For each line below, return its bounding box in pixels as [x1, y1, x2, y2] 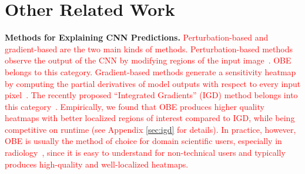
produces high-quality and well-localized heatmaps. [5, 158, 189, 170]
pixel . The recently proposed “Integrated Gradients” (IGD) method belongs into [5, 89, 298, 101]
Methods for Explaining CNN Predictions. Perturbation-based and [5, 31, 269, 43]
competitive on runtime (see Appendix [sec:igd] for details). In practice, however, [5, 123, 296, 135]
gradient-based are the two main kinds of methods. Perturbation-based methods [5, 42, 293, 55]
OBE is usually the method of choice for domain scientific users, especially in [5, 135, 282, 147]
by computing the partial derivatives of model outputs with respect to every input [5, 77, 301, 89]
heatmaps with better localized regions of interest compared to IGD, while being [5, 112, 295, 124]
